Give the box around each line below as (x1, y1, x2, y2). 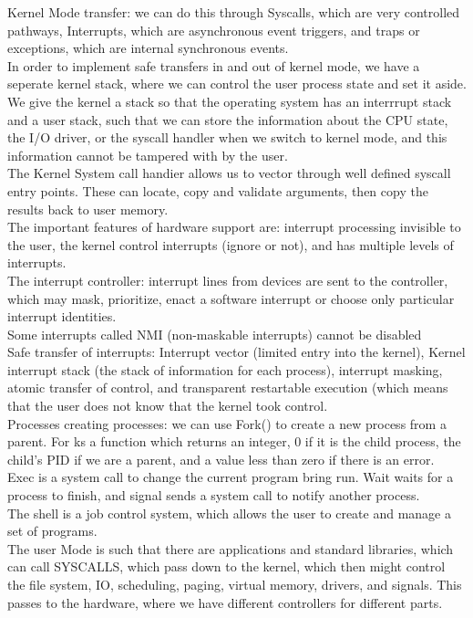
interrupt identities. (7, 307, 117, 326)
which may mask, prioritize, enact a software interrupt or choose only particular (7, 288, 455, 308)
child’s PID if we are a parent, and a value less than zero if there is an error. (7, 449, 435, 468)
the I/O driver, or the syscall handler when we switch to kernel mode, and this (7, 128, 447, 147)
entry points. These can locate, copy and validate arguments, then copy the (7, 181, 428, 200)
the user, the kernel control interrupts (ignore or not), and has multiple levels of (7, 235, 454, 254)
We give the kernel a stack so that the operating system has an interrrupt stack (7, 91, 452, 110)
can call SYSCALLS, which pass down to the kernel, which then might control (7, 557, 446, 576)
